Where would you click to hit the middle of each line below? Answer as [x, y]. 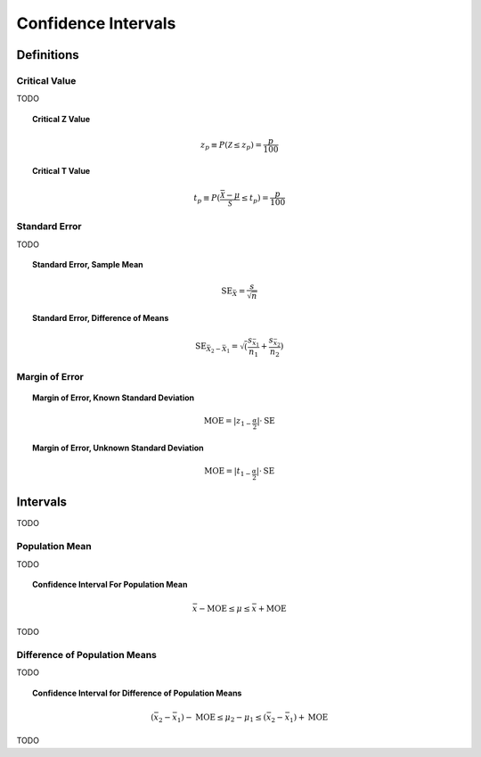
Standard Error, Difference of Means [101, 317]
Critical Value [46, 80]
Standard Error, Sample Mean [88, 265]
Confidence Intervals [96, 23]
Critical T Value [61, 170]
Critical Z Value [61, 119]
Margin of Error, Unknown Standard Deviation [118, 448]
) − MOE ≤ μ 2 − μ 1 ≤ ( [224, 718]
